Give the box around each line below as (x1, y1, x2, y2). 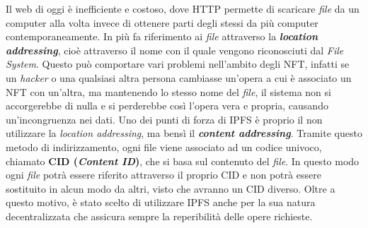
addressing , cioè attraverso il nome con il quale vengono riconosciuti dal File (6, 42, 344, 57)
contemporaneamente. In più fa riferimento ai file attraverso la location (6, 29, 318, 44)
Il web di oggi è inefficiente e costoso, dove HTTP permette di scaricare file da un (6, 1, 360, 16)
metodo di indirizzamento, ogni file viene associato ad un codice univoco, (6, 139, 322, 154)
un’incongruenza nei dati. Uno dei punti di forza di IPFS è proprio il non (6, 112, 323, 126)
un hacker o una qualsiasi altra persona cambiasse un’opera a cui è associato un (6, 70, 352, 85)
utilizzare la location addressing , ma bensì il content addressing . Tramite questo (6, 126, 362, 140)
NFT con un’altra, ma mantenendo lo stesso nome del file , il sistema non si (6, 84, 331, 99)
